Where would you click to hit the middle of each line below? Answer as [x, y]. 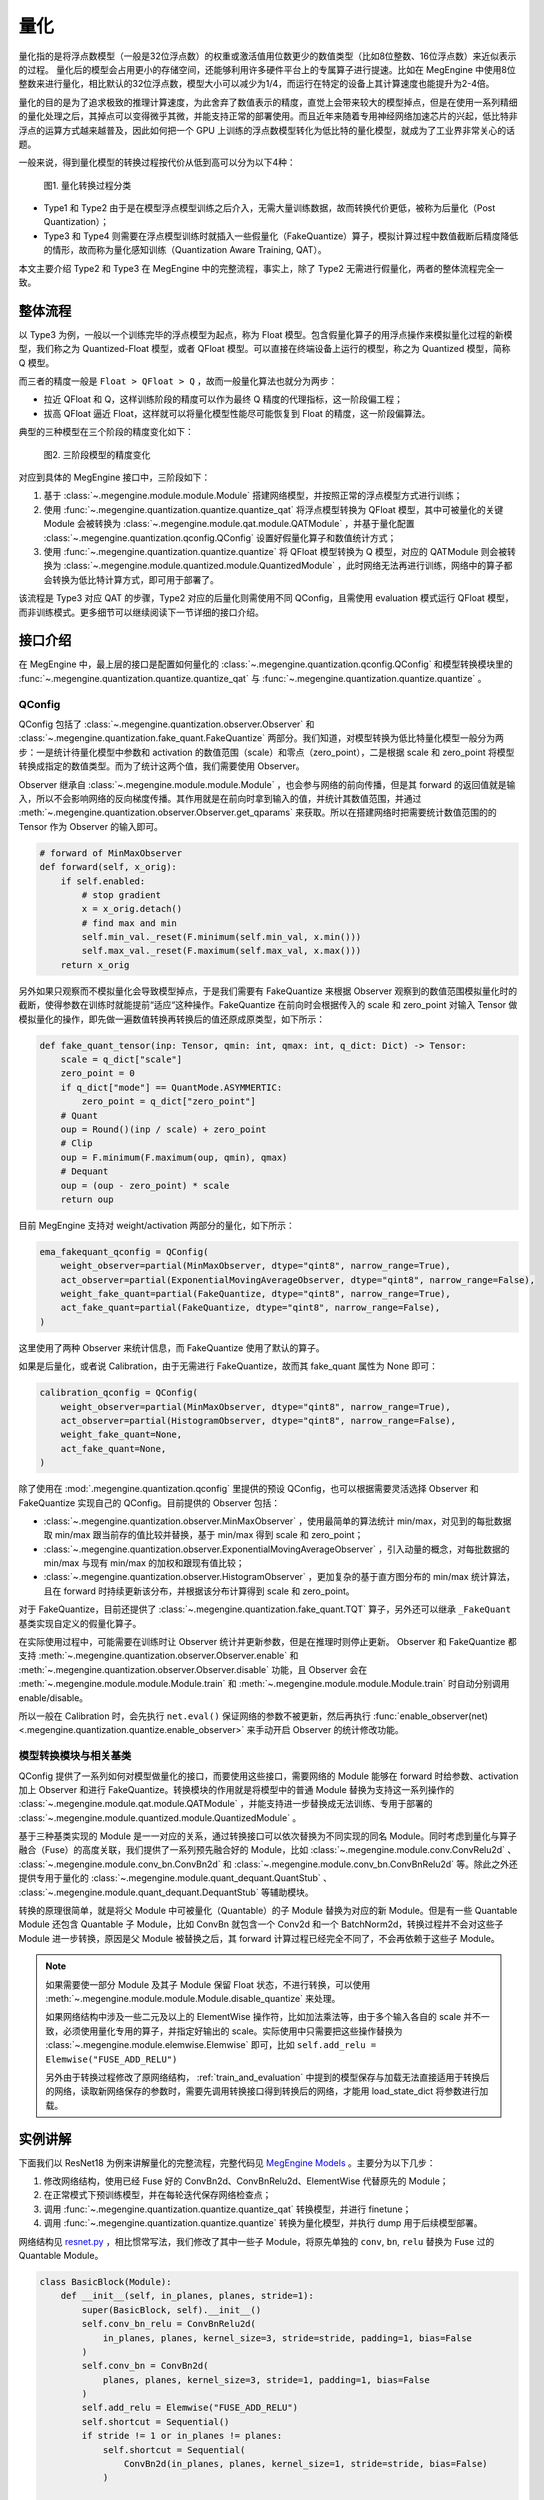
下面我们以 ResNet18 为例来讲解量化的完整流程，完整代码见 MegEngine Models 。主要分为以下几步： [227, 2162]
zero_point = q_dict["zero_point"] [169, 1101]
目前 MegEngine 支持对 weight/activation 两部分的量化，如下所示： [156, 1225]
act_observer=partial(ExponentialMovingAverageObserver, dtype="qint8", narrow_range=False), [297, 1279]
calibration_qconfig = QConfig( [119, 1393]
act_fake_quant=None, [113, 1448]
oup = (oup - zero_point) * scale [145, 1185]
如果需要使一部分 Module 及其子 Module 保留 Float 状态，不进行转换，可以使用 [208, 1984]
